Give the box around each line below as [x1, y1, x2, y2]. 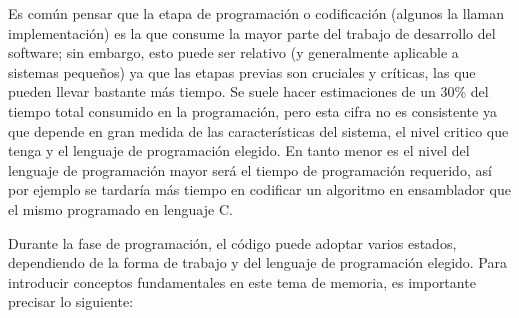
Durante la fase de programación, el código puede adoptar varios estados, [8, 232, 457, 253]
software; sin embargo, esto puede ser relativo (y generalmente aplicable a [8, 42, 459, 63]
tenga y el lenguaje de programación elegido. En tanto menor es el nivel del [8, 140, 470, 161]
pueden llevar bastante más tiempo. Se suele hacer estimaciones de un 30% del [8, 81, 489, 102]
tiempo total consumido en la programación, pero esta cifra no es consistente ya [8, 100, 497, 121]
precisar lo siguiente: [8, 291, 134, 312]
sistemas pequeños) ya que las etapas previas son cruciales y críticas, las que [8, 61, 476, 82]
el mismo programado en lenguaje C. [8, 198, 233, 219]
